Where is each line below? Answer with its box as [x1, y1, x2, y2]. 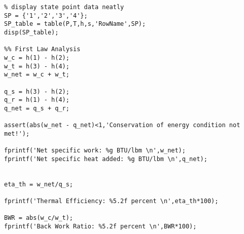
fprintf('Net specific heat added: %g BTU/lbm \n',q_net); [4, 155, 207, 163]
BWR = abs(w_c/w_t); [4, 214, 74, 222]
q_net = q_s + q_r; [4, 104, 69, 112]
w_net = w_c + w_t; [4, 71, 69, 79]
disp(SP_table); [4, 28, 59, 36]
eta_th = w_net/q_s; [4, 180, 74, 188]
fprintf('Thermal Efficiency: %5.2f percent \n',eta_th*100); [4, 198, 219, 205]
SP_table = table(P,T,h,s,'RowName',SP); [4, 20, 146, 28]
